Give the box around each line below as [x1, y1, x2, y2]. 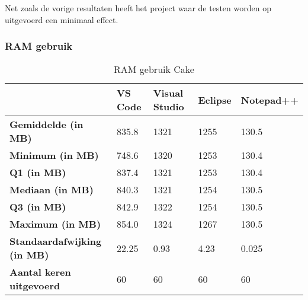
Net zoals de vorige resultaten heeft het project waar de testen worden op [5, 2, 271, 14]
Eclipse [198, 92, 232, 107]
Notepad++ [240, 92, 299, 107]
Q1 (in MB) [9, 165, 66, 180]
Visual [153, 86, 184, 100]
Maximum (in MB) [9, 217, 101, 231]
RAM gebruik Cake [114, 62, 194, 76]
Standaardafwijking [9, 234, 102, 248]
